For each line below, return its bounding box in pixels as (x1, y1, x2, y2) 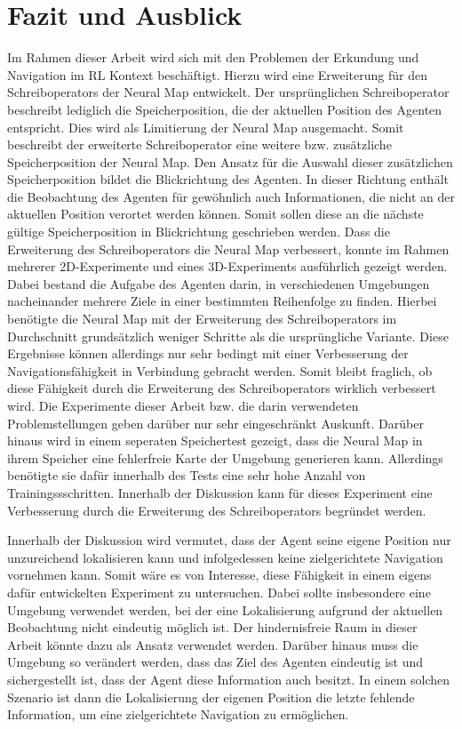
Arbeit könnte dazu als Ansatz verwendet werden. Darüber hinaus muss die (7, 635, 418, 653)
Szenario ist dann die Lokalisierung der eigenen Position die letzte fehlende (7, 687, 415, 706)
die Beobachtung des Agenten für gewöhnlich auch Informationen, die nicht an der (7, 187, 456, 205)
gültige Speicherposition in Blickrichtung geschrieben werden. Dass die (7, 222, 390, 241)
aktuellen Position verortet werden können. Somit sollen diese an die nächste (7, 204, 424, 223)
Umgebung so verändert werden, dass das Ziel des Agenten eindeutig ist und (7, 653, 424, 671)
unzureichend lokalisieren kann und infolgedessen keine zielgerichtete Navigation (7, 548, 443, 566)
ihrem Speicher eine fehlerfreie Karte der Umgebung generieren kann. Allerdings (7, 448, 443, 467)
